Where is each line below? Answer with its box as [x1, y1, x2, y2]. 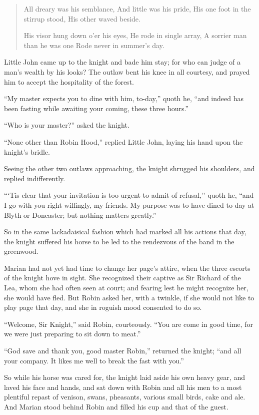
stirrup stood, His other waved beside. [23, 13, 140, 24]
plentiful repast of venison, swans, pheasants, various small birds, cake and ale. [4, 391, 245, 402]
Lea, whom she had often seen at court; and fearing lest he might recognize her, [4, 282, 248, 293]
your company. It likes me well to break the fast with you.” [4, 355, 184, 365]
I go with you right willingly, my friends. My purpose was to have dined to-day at [4, 199, 254, 210]
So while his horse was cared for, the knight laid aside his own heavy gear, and [4, 372, 245, 382]
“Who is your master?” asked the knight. [4, 120, 129, 130]
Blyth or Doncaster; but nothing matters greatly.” [4, 209, 156, 220]
